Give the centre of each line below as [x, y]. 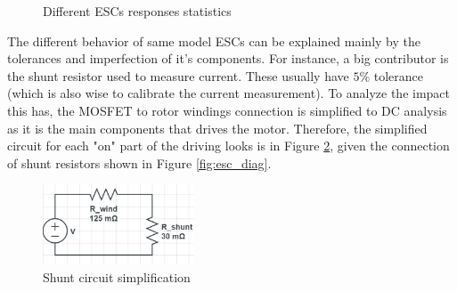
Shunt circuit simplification [117, 276]
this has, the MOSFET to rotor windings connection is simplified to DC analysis [227, 110]
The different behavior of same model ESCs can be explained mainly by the [214, 41]
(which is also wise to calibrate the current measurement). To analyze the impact [229, 93]
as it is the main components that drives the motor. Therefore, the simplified [217, 128]
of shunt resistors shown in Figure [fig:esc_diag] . [139, 162]
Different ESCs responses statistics [137, 11]
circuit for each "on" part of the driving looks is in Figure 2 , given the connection [228, 146]
